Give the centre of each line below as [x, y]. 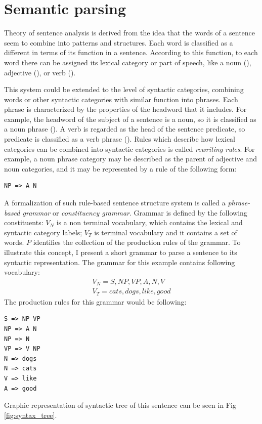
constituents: [24, 222]
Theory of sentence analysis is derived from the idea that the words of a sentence [130, 33]
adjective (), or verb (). [40, 72]
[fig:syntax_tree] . [31, 415]
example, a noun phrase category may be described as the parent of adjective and [131, 159]
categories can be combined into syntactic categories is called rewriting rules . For [129, 149]
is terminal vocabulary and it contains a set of [166, 232]
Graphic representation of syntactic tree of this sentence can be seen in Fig [120, 405]
